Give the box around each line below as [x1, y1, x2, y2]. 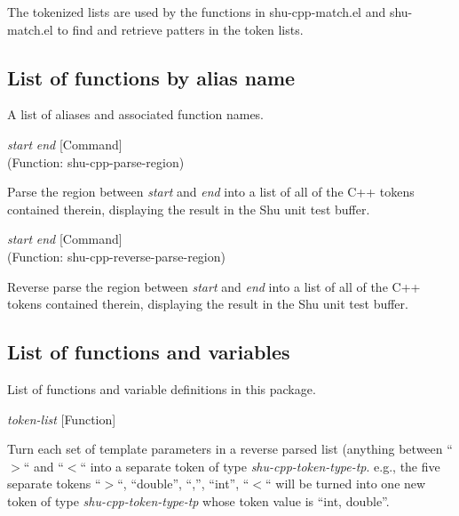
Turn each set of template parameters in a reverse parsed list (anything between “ [7, 439, 453, 458]
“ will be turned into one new [265, 474, 426, 493]
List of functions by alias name [7, 63, 296, 91]
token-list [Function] [7, 409, 116, 428]
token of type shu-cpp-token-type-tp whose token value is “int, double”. [7, 491, 390, 510]
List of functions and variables [7, 338, 290, 366]
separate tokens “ [7, 474, 101, 493]
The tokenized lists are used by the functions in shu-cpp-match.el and [7, 3, 386, 20]
